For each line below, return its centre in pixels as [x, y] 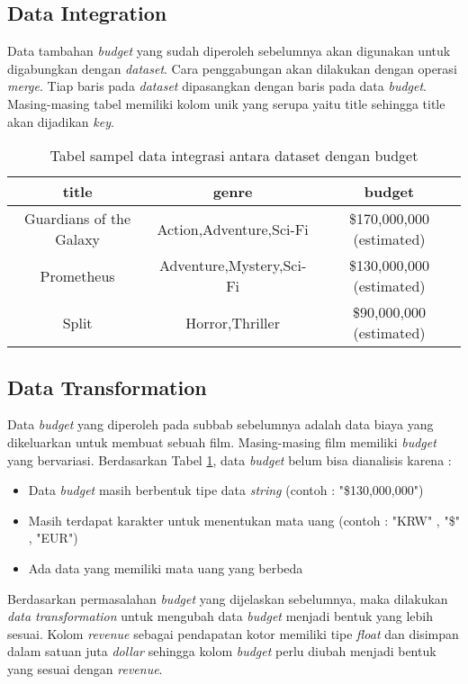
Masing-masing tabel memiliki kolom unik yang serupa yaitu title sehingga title [226, 103]
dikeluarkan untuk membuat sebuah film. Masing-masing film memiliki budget [222, 441]
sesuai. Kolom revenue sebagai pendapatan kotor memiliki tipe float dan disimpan [233, 633]
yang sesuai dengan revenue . [85, 668]
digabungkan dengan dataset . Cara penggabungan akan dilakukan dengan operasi [232, 68]
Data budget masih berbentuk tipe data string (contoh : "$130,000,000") [226, 490]
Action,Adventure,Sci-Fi [233, 229]
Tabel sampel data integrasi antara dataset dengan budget [234, 156]
